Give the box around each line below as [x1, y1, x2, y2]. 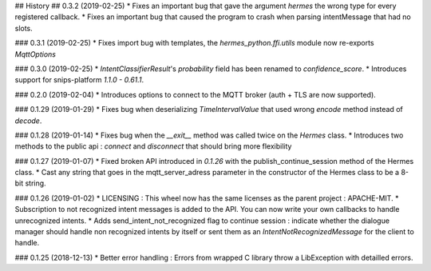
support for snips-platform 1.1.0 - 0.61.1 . [14, 75, 144, 85]
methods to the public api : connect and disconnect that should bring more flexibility [14, 141, 292, 151]
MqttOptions [14, 49, 56, 59]
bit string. [14, 178, 47, 188]
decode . [14, 116, 42, 126]
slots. [14, 23, 34, 33]
